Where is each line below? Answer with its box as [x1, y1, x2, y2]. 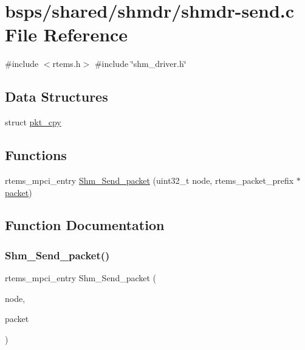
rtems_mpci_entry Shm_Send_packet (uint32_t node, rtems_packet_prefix [5, 173, 294, 186]
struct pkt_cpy [5, 116, 61, 128]
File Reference [5, 22, 128, 47]
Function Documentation [5, 215, 165, 234]
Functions [5, 145, 67, 164]
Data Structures [5, 87, 108, 106]
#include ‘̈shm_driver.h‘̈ [94, 57, 187, 70]
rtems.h [52, 57, 81, 70]
